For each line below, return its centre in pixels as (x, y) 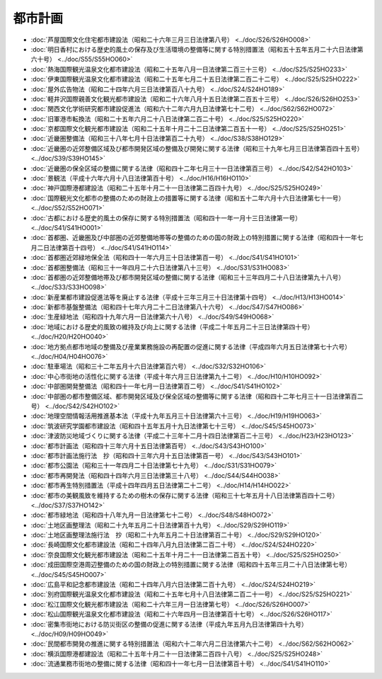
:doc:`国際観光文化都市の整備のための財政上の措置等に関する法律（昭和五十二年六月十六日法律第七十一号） (188, 198)
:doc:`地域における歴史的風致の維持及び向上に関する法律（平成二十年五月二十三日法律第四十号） (172, 326)
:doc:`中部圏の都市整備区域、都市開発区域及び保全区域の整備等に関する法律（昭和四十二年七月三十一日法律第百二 (197, 396)
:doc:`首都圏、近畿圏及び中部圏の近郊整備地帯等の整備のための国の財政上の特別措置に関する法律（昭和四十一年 (194, 238)
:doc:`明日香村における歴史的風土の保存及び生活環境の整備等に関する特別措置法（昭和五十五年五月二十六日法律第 (197, 49)
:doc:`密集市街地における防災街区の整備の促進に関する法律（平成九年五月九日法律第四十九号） (169, 624)
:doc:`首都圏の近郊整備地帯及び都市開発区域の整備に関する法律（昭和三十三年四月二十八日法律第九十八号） (188, 277)
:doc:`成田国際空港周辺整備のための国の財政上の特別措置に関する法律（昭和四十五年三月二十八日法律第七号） (191, 565)
